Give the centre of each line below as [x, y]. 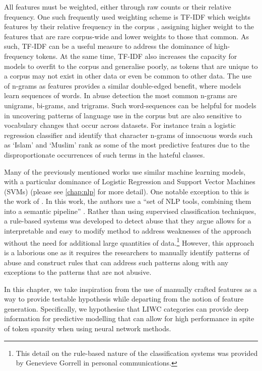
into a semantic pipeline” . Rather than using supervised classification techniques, [130, 211]
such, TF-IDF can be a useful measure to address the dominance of [108, 46]
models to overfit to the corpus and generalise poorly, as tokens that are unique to [131, 66]
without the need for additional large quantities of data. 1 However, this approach [129, 242]
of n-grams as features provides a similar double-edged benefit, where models [123, 85]
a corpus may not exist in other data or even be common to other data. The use [128, 76]
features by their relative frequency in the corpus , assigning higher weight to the [129, 26]
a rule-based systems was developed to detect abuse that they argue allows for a [128, 221]
